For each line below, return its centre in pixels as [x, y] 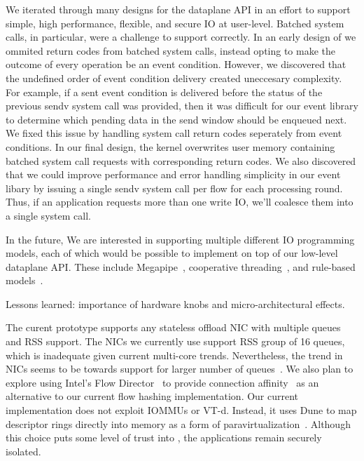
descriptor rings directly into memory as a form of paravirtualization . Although [178, 423]
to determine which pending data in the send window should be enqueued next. [176, 119]
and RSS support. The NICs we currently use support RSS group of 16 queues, [175, 341]
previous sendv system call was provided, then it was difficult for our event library [182, 106]
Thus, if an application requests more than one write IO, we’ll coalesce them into [180, 202]
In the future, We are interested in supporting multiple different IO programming [180, 239]
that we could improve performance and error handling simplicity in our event [173, 174]
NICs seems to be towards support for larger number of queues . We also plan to [180, 369]
